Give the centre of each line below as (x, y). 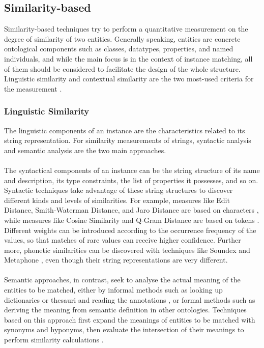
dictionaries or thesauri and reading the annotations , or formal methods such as (130, 299)
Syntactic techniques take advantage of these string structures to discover (119, 190)
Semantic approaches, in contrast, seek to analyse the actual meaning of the (122, 280)
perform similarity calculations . (54, 340)
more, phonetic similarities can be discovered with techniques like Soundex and (127, 250)
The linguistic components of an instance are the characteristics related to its (125, 130)
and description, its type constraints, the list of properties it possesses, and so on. (131, 180)
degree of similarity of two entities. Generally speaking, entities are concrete (122, 38)
